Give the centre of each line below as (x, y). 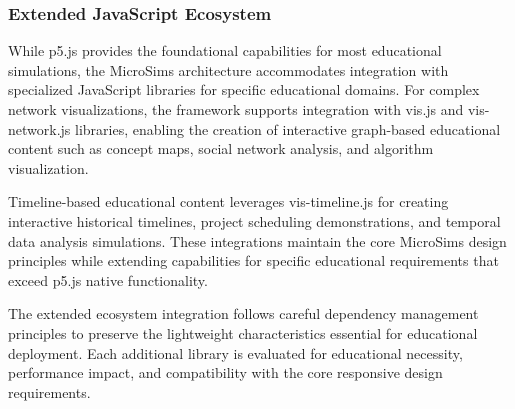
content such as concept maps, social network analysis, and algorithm (221, 148)
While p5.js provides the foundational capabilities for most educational (225, 50)
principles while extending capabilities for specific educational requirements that (253, 260)
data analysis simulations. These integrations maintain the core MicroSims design (257, 240)
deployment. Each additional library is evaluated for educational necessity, (235, 352)
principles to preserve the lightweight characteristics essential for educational (243, 332)
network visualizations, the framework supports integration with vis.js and (236, 109)
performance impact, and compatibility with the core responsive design (225, 372)
